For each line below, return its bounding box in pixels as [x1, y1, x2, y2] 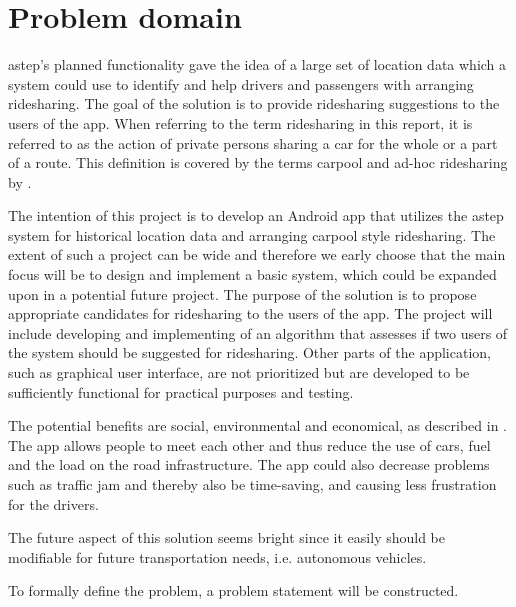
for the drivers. [8, 493, 99, 514]
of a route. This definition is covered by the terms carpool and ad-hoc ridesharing [8, 152, 508, 173]
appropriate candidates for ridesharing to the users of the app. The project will [8, 303, 493, 324]
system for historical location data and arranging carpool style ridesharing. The [8, 224, 496, 245]
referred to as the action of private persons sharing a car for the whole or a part [8, 132, 498, 153]
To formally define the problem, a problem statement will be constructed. [8, 580, 459, 601]
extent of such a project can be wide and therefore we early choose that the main [8, 244, 506, 265]
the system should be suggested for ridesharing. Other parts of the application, [8, 342, 491, 363]
